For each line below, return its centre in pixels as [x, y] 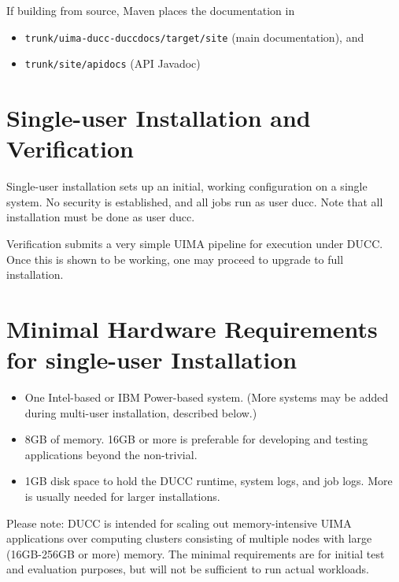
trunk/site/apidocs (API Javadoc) [113, 63]
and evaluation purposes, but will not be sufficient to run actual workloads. [188, 569]
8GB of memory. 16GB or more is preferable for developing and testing [196, 439]
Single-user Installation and [159, 118]
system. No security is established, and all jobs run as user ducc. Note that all [195, 201]
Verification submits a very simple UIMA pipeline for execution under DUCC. [195, 243]
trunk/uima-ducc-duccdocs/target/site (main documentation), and [194, 37]
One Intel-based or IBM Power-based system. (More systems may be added [207, 397]
